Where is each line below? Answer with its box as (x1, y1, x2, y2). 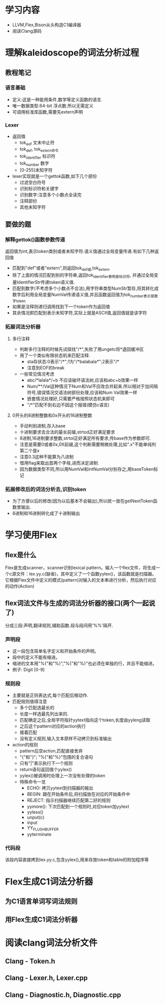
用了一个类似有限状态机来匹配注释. (19, 352, 90, 358)
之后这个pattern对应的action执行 (19, 723, 86, 729)
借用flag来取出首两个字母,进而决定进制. (19, 460, 99, 466)
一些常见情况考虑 (19, 371, 55, 377)
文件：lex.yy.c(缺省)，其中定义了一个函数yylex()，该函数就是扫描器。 (16, 570, 157, 576)
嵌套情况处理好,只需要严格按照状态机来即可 (27, 395, 115, 401)
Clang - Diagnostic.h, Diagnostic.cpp (5, 991, 122, 999)
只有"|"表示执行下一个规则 (19, 760, 73, 766)
